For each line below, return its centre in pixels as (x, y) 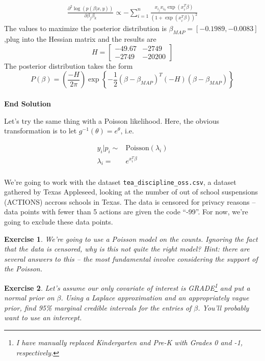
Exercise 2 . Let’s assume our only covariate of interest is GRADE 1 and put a (127, 287)
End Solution (28, 103)
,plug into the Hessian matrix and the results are (80, 39)
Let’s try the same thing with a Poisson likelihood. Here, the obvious (112, 120)
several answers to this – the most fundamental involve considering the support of (131, 258)
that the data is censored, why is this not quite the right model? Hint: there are (127, 249)
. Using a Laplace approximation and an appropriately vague (155, 298)
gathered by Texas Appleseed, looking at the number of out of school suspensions (131, 192)
